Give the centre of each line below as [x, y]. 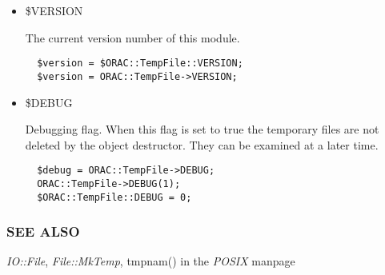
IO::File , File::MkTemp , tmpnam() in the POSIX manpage [151, 261]
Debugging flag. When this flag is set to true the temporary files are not [202, 129]
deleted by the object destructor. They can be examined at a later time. [202, 144]
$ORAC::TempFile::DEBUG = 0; [114, 197]
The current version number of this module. [132, 37]
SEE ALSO [43, 231]
